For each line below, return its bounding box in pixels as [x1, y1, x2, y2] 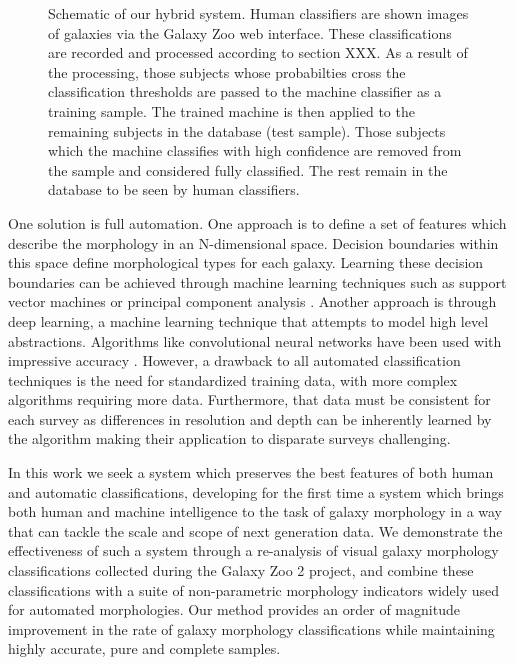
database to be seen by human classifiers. [48, 179, 300, 200]
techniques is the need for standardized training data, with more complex [8, 369, 458, 390]
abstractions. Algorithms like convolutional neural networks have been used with [8, 330, 502, 351]
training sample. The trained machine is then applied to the [48, 100, 415, 121]
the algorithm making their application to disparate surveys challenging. [8, 428, 451, 449]
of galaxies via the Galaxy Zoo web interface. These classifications [48, 22, 452, 43]
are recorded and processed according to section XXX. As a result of [48, 42, 468, 63]
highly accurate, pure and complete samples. [8, 638, 281, 659]
